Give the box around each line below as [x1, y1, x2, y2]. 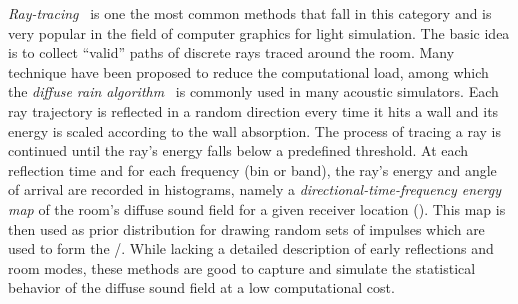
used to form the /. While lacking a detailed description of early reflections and [8, 238, 494, 259]
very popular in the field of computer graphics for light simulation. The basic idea [8, 22, 510, 43]
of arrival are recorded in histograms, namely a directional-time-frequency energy [8, 179, 501, 200]
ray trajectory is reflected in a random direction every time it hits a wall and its [8, 100, 499, 121]
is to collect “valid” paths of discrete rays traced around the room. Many [8, 42, 455, 63]
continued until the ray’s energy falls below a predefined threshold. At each [8, 140, 469, 161]
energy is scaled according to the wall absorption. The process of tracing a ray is [8, 120, 501, 141]
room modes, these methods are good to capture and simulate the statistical [8, 257, 476, 278]
